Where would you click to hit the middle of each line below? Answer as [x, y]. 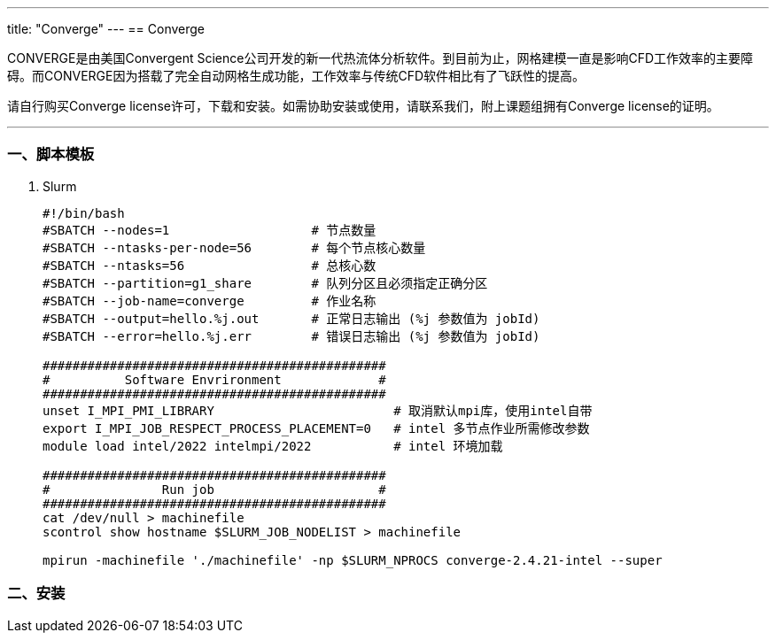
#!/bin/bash [84, 213]
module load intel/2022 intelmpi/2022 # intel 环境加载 [273, 446]
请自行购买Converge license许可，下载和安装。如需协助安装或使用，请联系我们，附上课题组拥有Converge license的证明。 [363, 106]
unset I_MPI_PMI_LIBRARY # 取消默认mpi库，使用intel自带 [318, 410]
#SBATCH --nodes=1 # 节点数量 [210, 230]
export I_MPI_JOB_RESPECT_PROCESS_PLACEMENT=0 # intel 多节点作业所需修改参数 [316, 428]
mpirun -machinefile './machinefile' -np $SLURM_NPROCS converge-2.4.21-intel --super [353, 560]
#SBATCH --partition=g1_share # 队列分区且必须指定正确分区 [265, 283]
